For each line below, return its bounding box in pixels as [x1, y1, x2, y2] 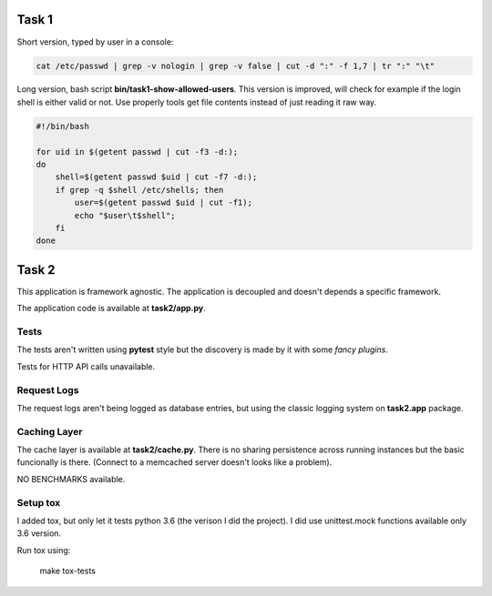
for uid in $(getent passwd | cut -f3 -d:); [36, 146, 239, 157]
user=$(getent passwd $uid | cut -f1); [74, 197, 252, 208]
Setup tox [16, 496, 61, 509]
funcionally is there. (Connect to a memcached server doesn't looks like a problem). [16, 457, 333, 468]
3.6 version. [16, 528, 62, 539]
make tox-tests [39, 565, 96, 577]
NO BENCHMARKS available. [16, 473, 126, 484]
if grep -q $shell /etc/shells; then [55, 185, 224, 195]
